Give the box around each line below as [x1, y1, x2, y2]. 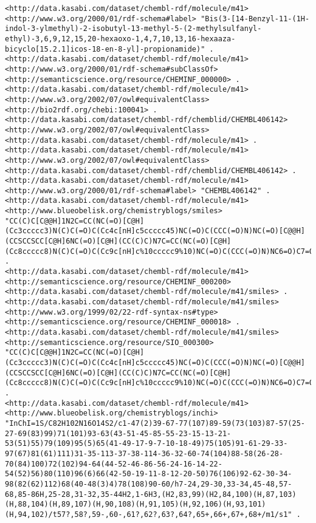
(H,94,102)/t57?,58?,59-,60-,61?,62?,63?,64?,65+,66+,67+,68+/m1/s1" [5, 510, 292, 519]
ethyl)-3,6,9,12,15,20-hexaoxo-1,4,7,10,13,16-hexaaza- [5, 34, 236, 43]
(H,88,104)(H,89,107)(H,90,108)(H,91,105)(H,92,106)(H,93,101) [5, 500, 266, 509]
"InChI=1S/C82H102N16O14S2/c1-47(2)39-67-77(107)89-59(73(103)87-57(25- [5, 419, 305, 428]
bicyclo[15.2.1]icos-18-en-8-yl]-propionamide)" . [5, 44, 214, 53]
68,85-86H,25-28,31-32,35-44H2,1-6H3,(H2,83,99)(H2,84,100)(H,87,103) [5, 490, 297, 499]
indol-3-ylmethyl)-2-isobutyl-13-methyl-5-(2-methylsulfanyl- [5, 24, 262, 33]
